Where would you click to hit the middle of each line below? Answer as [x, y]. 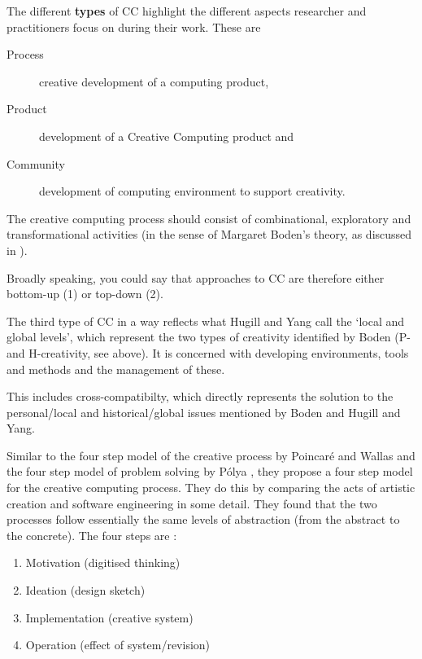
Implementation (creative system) [109, 617]
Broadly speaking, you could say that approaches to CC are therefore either [196, 277]
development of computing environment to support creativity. [192, 191]
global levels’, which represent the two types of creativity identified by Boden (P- [209, 337]
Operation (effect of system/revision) [118, 645]
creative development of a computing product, [154, 81]
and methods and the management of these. [116, 369]
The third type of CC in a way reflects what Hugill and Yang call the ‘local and [206, 321]
